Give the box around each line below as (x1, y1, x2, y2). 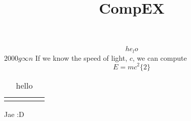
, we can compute (132, 52, 187, 63)
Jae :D (4, 108, 24, 119)
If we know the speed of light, (35, 52, 128, 63)
